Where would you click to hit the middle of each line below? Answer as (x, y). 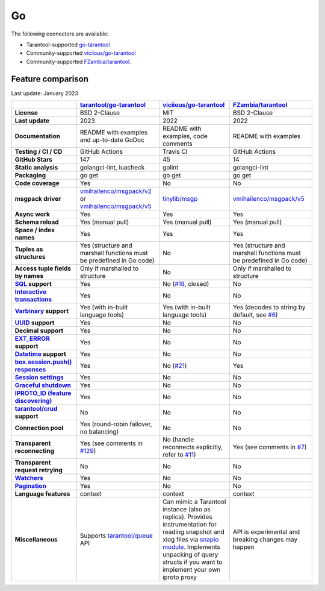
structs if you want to (193, 562)
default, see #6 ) (255, 315)
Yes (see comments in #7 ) (270, 447)
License (26, 113)
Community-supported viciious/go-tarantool (81, 53)
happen (244, 547)
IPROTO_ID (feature (43, 393)
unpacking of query (190, 555)
